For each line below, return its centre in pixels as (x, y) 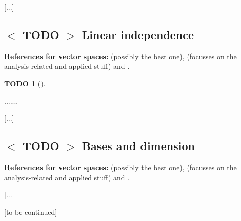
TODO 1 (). (25, 83)
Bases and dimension (138, 146)
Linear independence (138, 34)
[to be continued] (31, 211)
